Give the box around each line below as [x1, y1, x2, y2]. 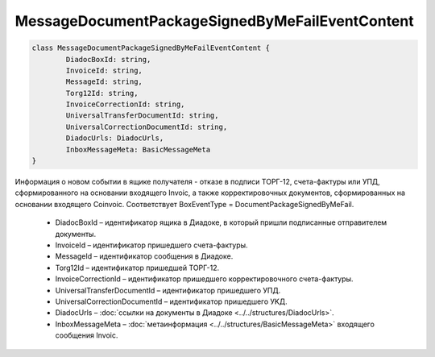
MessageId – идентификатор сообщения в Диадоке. [55, 251, 234, 261]
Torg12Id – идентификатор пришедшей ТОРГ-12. [55, 263, 220, 272]
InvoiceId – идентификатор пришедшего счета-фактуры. [55, 240, 249, 250]
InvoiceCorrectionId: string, [65, 100, 185, 109]
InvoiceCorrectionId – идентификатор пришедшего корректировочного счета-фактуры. [55, 274, 354, 284]
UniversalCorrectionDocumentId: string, [65, 122, 228, 131]
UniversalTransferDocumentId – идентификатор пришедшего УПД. [55, 285, 281, 295]
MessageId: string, [65, 77, 143, 86]
